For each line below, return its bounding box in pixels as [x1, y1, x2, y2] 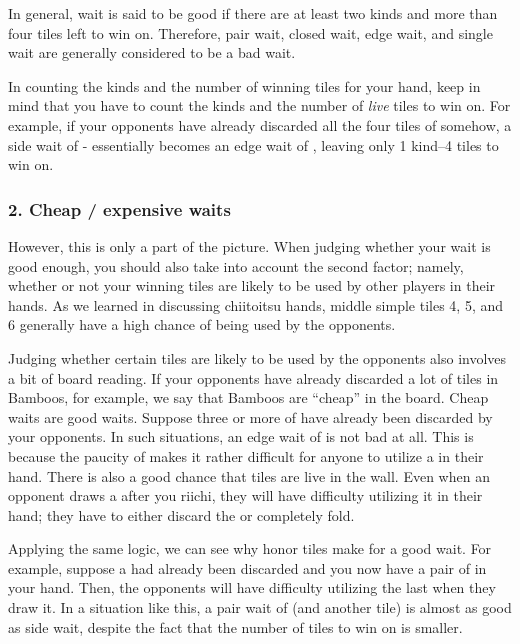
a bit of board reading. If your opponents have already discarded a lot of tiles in [8, 367, 499, 388]
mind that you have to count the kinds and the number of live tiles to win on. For [8, 95, 511, 116]
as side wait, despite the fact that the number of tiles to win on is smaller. [8, 616, 463, 637]
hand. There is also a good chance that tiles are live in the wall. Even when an [8, 465, 490, 486]
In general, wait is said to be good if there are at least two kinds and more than [8, 3, 498, 23]
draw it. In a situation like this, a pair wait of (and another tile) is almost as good [8, 597, 512, 618]
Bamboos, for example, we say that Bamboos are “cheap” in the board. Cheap [8, 387, 489, 408]
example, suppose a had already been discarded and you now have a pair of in [8, 557, 487, 578]
